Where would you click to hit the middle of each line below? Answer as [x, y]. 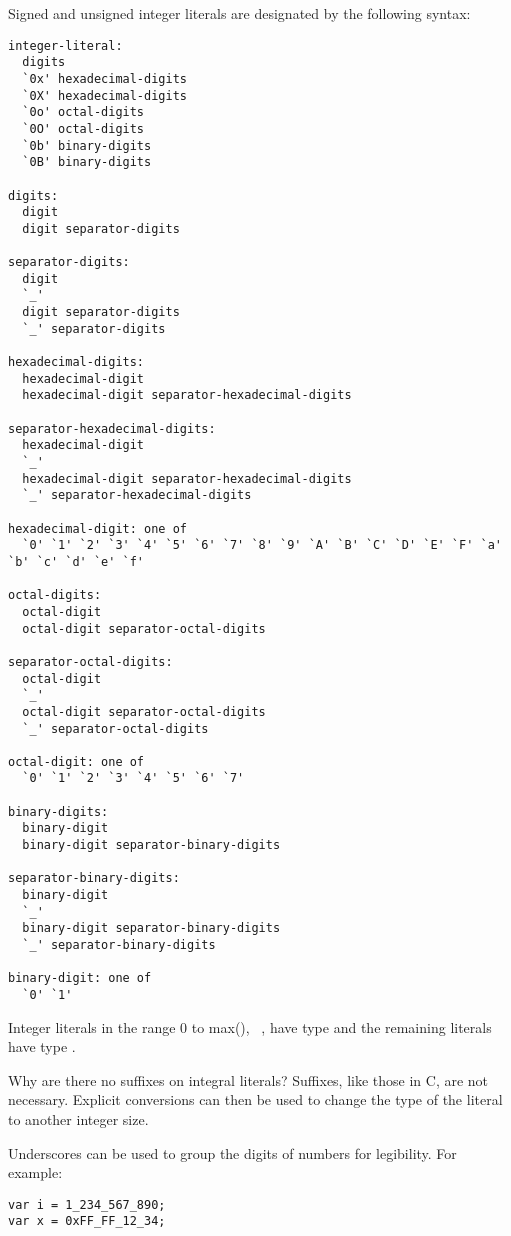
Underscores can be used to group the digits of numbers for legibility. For [232, 1152]
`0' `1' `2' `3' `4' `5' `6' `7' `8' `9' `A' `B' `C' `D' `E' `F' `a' [262, 545]
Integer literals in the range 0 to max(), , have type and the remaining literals [250, 1026]
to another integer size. [78, 1119]
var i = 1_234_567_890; [87, 1204]
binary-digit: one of [80, 978]
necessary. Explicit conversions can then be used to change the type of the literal [255, 1099]
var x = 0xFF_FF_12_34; [87, 1221]
